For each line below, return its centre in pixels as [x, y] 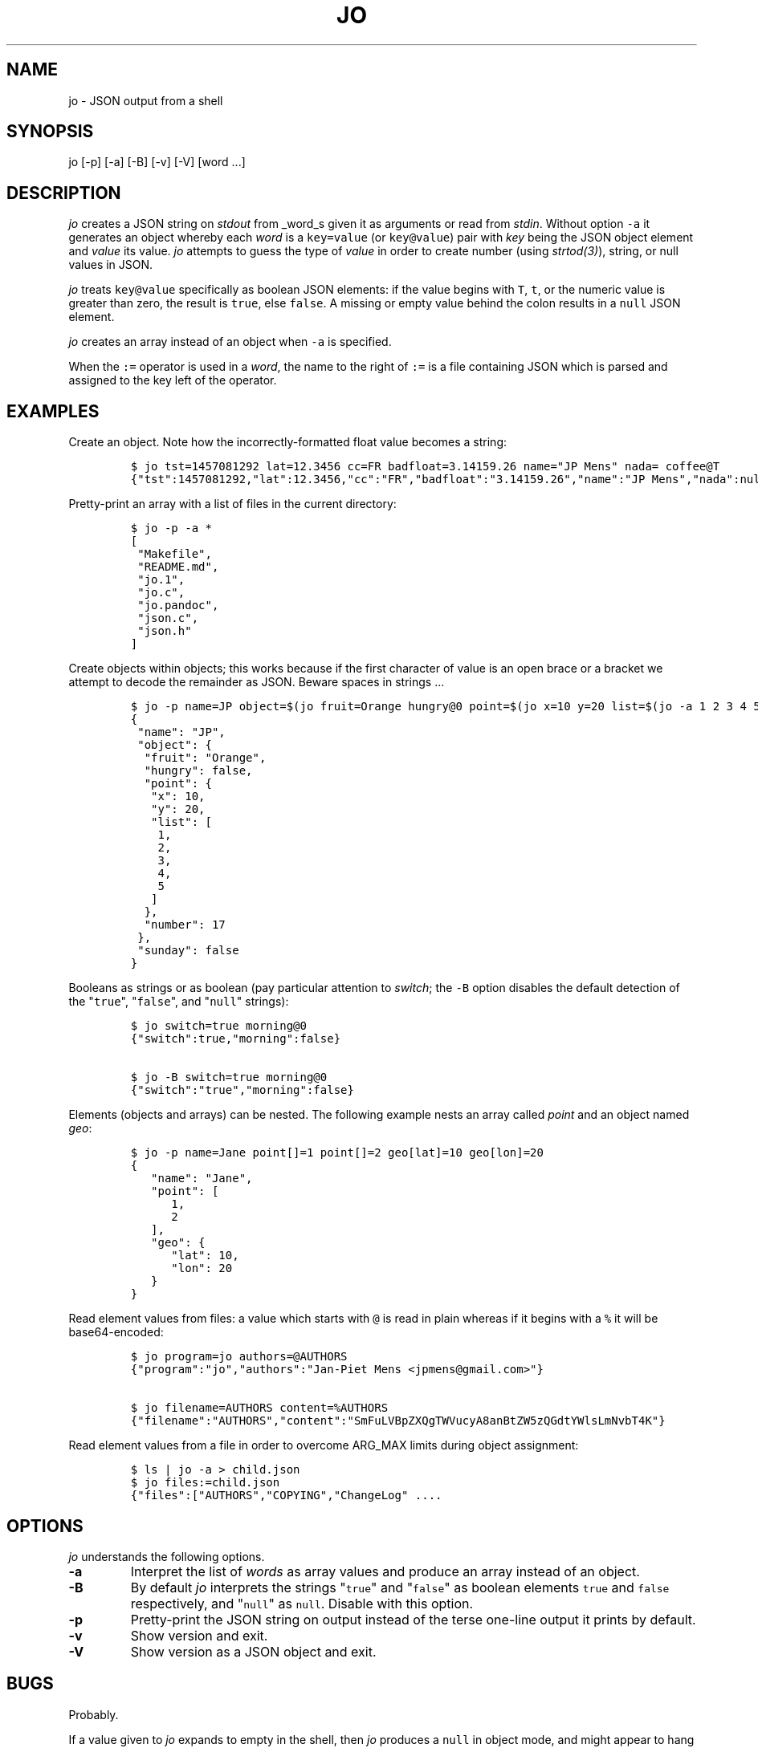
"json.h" [165, 631]
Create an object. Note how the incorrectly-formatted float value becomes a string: [288, 442]
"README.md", [178, 567]
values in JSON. [111, 265]
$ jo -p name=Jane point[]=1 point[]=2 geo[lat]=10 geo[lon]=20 [337, 1153]
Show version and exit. [199, 1635]
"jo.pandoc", [178, 606]
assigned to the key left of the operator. [173, 380]
